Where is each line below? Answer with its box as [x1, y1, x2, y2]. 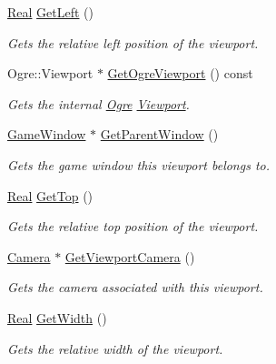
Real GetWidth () [7, 308, 107, 327]
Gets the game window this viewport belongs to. [7, 155, 271, 174]
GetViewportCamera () [64, 247, 195, 266]
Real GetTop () [7, 186, 94, 205]
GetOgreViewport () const [107, 64, 253, 83]
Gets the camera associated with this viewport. [7, 278, 263, 297]
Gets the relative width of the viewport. [7, 339, 223, 358]
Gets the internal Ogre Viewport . [7, 94, 190, 113]
